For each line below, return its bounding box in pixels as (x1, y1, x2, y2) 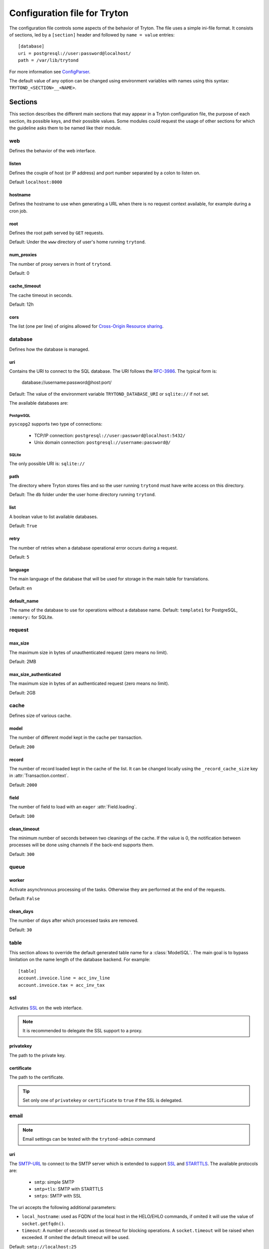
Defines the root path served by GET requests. (9, 230, 104, 236)
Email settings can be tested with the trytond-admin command (22, 1136, 155, 1142)
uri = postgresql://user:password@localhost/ (18, 50, 132, 56)
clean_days (9, 908, 33, 914)
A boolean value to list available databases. (9, 514, 98, 520)
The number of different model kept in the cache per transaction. (9, 734, 143, 740)
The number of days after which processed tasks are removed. (9, 917, 139, 924)
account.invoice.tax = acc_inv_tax (18, 982, 105, 988)
